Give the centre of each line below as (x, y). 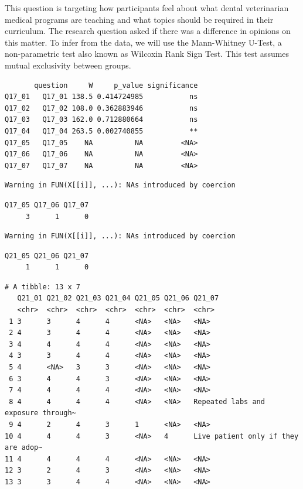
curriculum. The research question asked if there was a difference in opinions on (148, 31)
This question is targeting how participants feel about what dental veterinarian (147, 8)
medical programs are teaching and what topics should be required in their (139, 19)
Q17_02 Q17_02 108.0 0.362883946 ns (101, 108)
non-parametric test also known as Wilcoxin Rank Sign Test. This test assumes (147, 54)
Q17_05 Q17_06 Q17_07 (47, 205)
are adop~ (24, 448)
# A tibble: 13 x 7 (42, 287)
